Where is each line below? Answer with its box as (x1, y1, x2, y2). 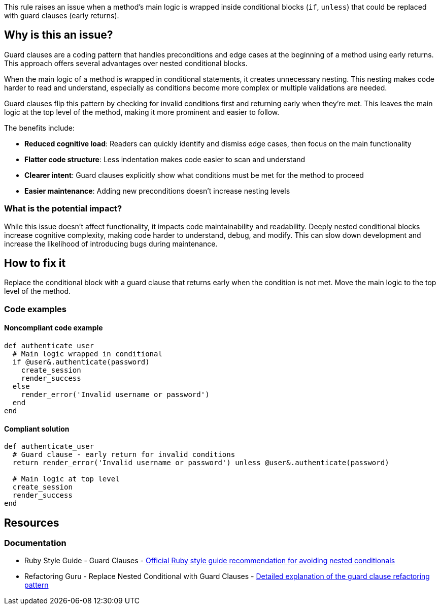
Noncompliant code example (4, 323, 103, 332)
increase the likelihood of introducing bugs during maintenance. (4, 239, 218, 248)
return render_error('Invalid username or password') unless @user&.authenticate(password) (12, 459, 389, 467)
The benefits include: (4, 123, 75, 132)
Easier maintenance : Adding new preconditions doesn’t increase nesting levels (24, 186, 290, 195)
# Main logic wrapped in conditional (12, 350, 162, 358)
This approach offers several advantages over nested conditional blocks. (4, 58, 248, 68)
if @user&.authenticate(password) (12, 358, 150, 367)
